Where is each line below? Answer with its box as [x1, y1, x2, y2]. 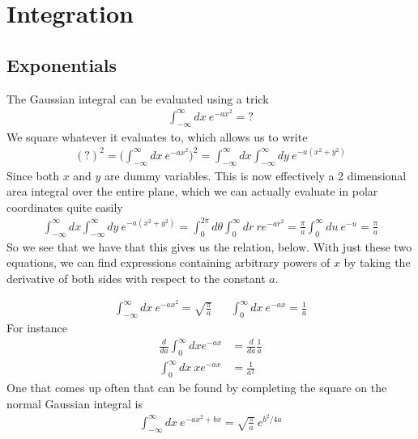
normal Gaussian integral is [6, 395, 143, 412]
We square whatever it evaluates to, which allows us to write [6, 128, 308, 145]
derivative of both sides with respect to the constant [6, 269, 266, 286]
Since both [6, 167, 59, 184]
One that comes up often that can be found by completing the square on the [6, 379, 387, 396]
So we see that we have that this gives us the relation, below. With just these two [6, 238, 412, 255]
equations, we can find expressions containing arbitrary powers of [6, 254, 331, 271]
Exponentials [6, 52, 117, 77]
